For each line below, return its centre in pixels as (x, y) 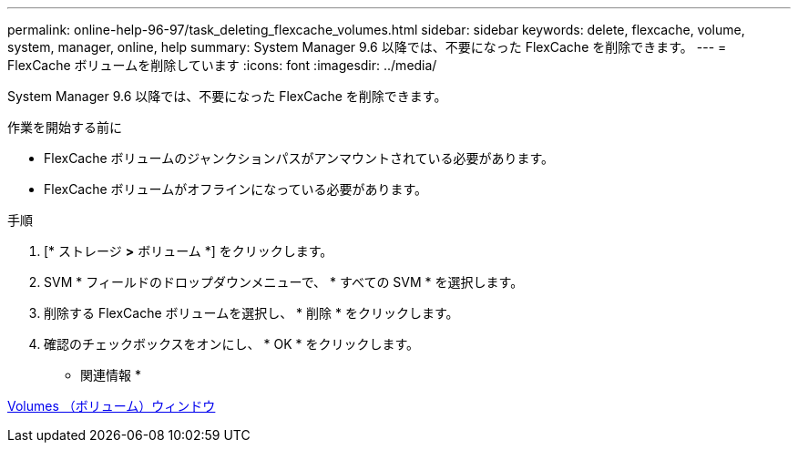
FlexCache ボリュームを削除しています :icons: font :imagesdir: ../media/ (222, 65)
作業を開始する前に (65, 127)
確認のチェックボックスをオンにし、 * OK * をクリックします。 (232, 344)
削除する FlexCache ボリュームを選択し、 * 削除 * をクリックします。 (251, 313)
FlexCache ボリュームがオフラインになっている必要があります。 (236, 189)
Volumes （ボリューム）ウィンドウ (112, 406)
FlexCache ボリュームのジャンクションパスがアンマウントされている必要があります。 (299, 158)
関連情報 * (111, 375)
